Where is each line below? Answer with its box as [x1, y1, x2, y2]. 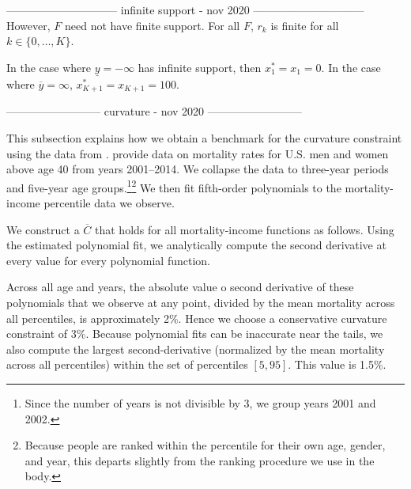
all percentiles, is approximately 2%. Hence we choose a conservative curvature [6, 309, 387, 326]
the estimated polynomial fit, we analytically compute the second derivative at [6, 237, 386, 253]
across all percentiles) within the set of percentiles [6, 356, 248, 373]
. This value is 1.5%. [288, 356, 386, 373]
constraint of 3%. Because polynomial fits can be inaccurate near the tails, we [6, 325, 383, 342]
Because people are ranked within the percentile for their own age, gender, [25, 437, 386, 453]
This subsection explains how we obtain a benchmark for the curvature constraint [6, 130, 402, 146]
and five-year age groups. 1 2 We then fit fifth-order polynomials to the [6, 176, 341, 195]
